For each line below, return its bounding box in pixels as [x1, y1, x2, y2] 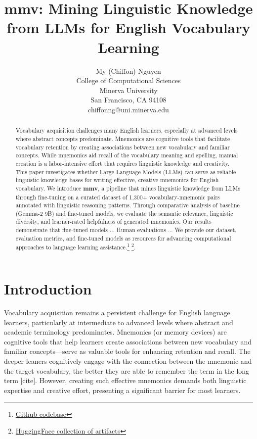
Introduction [4, 279, 92, 299]
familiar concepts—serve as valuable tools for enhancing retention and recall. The [4, 346, 251, 356]
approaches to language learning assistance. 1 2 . [15, 242, 136, 251]
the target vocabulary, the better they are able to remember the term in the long [4, 365, 250, 376]
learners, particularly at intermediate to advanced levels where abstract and [4, 317, 233, 327]
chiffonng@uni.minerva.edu [88, 104, 169, 114]
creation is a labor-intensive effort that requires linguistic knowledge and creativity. [15, 159, 230, 167]
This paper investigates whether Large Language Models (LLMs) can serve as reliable [15, 167, 236, 176]
